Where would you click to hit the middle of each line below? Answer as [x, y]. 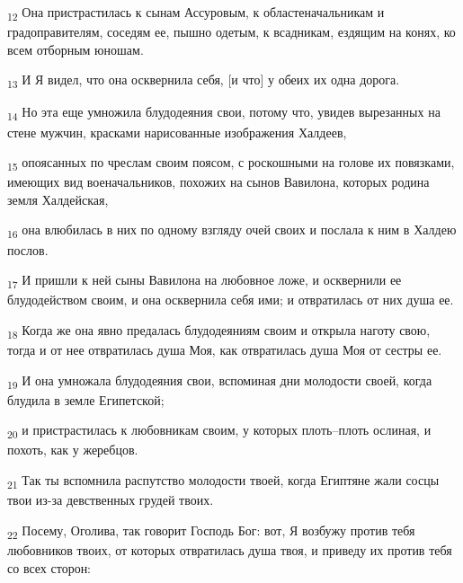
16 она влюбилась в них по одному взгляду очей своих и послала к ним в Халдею [232, 231]
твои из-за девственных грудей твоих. [111, 500]
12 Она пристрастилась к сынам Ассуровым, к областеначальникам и [196, 13]
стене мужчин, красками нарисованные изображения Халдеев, [177, 132]
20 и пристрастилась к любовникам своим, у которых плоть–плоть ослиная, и [219, 431]
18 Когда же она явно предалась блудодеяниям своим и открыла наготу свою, [219, 331]
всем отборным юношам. [76, 49]
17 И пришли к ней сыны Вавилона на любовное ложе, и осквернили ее [205, 281]
